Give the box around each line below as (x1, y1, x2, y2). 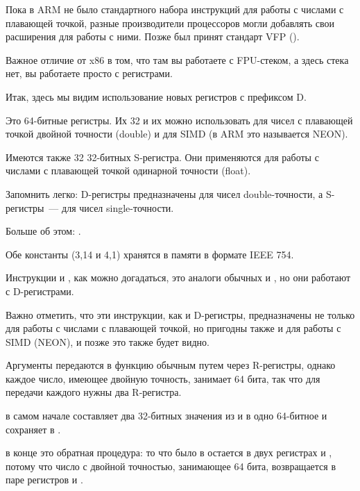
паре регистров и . (6, 472, 83, 487)
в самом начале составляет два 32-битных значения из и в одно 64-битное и (6, 408, 327, 423)
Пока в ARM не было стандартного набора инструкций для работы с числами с (6, 2, 344, 16)
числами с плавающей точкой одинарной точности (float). (6, 163, 251, 178)
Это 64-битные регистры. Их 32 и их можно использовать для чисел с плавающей (6, 113, 353, 127)
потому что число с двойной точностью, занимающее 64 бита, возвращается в (6, 458, 336, 473)
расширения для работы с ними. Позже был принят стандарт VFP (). (6, 29, 300, 44)
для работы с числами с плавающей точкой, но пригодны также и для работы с (6, 321, 341, 335)
